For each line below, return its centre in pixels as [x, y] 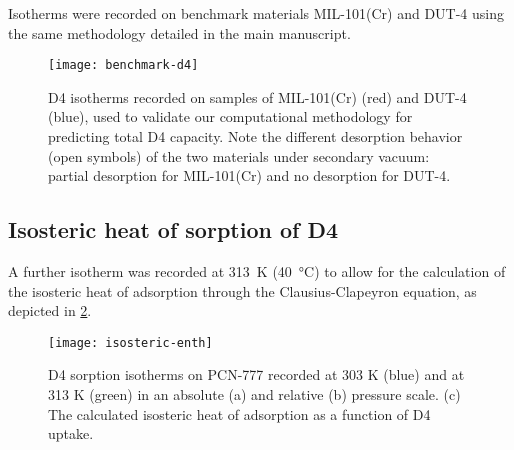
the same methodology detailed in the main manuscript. [179, 32]
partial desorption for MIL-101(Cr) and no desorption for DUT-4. [249, 175]
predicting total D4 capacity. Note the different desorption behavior [255, 136]
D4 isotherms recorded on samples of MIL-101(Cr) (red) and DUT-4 [257, 96]
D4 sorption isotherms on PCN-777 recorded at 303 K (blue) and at [256, 374]
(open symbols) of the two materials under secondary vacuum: [239, 155]
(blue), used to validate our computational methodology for [230, 116]
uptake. [71, 433]
